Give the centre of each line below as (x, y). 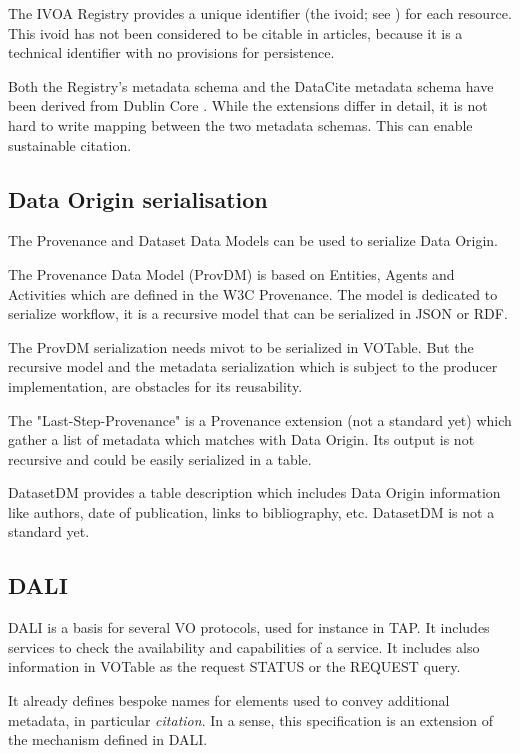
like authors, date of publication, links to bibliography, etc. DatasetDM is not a (251, 511)
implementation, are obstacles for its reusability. (155, 385)
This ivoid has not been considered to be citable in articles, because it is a (235, 32)
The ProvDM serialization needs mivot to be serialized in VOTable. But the (241, 346)
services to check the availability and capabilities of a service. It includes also (244, 646)
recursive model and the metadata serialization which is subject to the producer (253, 366)
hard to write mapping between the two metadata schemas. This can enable (240, 124)
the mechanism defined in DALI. (108, 739)
